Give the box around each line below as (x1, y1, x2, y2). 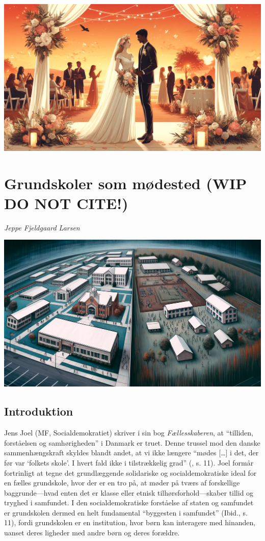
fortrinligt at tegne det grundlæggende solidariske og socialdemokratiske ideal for (4, 467, 257, 478)
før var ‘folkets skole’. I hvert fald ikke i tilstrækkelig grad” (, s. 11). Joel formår (4, 457, 254, 468)
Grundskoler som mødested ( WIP (4, 172, 247, 193)
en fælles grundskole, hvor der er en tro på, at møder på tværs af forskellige (4, 477, 240, 488)
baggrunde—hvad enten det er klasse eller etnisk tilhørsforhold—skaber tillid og (4, 487, 254, 498)
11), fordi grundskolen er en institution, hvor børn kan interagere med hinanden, (4, 517, 256, 528)
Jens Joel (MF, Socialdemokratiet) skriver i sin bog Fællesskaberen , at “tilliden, (4, 427, 253, 438)
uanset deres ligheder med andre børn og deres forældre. (4, 527, 180, 538)
